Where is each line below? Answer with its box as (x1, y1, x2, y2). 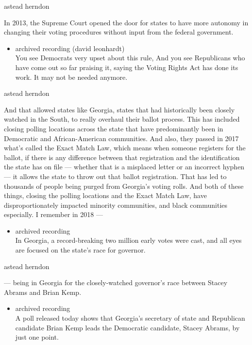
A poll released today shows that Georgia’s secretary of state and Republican (15, 313, 245, 323)
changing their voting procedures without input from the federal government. (4, 27, 234, 37)
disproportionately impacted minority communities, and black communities (4, 200, 228, 210)
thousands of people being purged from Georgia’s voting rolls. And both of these (4, 181, 244, 191)
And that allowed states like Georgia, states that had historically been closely (4, 104, 235, 114)
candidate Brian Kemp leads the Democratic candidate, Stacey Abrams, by (15, 322, 240, 332)
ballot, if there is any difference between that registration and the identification (4, 152, 240, 162)
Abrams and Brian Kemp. (4, 287, 82, 297)
